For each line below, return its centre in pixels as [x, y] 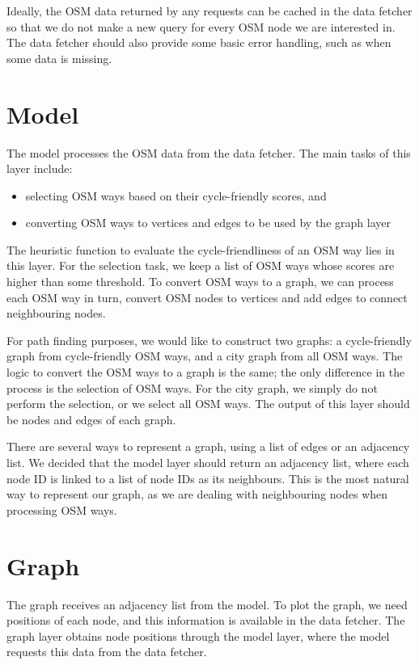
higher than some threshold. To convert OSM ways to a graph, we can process [200, 282]
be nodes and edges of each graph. [91, 419]
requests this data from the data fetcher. [107, 652]
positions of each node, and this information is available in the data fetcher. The [206, 620]
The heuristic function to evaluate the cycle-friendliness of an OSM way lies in [201, 249]
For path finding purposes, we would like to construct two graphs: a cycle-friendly [209, 340]
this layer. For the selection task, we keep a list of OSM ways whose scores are [201, 265]
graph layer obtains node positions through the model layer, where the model [198, 636]
